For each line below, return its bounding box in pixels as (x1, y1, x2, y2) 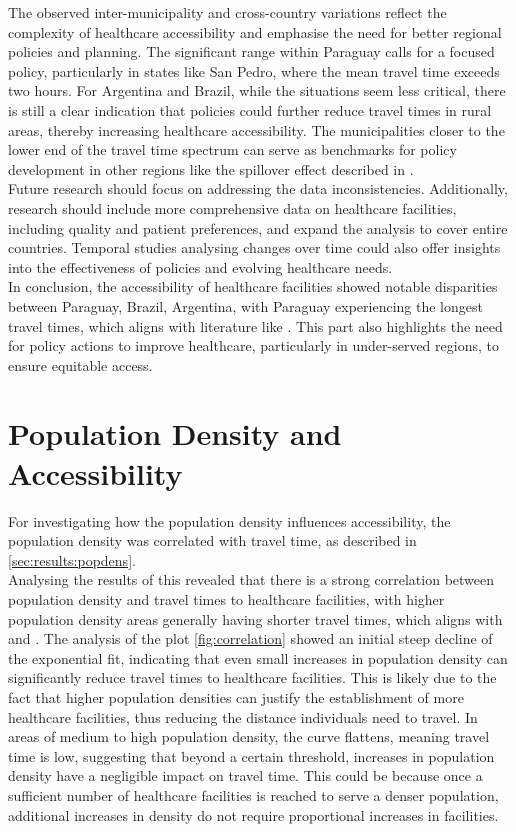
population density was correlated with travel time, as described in (8, 530, 417, 551)
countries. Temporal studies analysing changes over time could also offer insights (8, 237, 501, 258)
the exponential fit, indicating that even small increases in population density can (8, 647, 508, 668)
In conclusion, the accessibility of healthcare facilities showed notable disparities (8, 276, 498, 297)
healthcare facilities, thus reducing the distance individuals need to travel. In (8, 706, 478, 727)
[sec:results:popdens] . (8, 549, 136, 570)
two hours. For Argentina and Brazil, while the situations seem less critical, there (8, 80, 506, 101)
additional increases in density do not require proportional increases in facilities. (8, 804, 499, 825)
